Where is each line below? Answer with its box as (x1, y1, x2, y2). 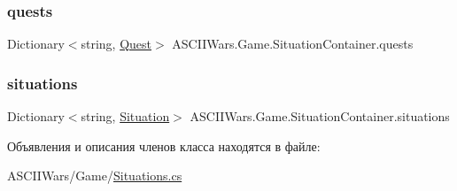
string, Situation (81, 107, 170, 126)
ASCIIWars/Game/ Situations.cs (7, 166, 182, 185)
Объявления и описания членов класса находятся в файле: (7, 136, 321, 155)
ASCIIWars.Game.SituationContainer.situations (190, 107, 450, 126)
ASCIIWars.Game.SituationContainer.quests (172, 34, 414, 53)
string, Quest (81, 34, 152, 53)
